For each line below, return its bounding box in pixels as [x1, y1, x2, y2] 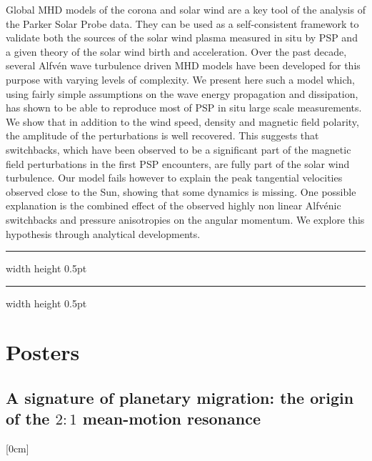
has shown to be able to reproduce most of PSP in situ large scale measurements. [6, 100, 362, 115]
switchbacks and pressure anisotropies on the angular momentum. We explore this [6, 212, 365, 227]
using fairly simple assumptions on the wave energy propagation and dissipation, [6, 86, 358, 101]
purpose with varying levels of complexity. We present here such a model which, [6, 71, 355, 86]
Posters [6, 337, 80, 367]
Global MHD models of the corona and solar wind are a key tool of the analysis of [6, 2, 366, 16]
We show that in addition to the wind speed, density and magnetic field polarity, [6, 114, 359, 129]
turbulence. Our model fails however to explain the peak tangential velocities [6, 170, 343, 185]
